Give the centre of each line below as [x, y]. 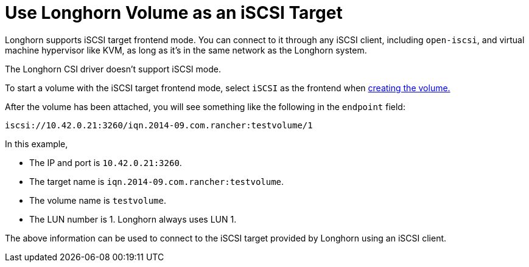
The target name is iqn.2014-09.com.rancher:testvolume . [157, 181]
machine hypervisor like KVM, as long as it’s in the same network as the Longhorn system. [186, 50]
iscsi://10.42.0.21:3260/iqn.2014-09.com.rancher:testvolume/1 [159, 125]
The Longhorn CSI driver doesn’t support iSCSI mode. [113, 69]
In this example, [37, 144]
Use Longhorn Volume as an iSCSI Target [174, 13]
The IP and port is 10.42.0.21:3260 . [106, 162]
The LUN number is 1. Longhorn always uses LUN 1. [133, 219]
